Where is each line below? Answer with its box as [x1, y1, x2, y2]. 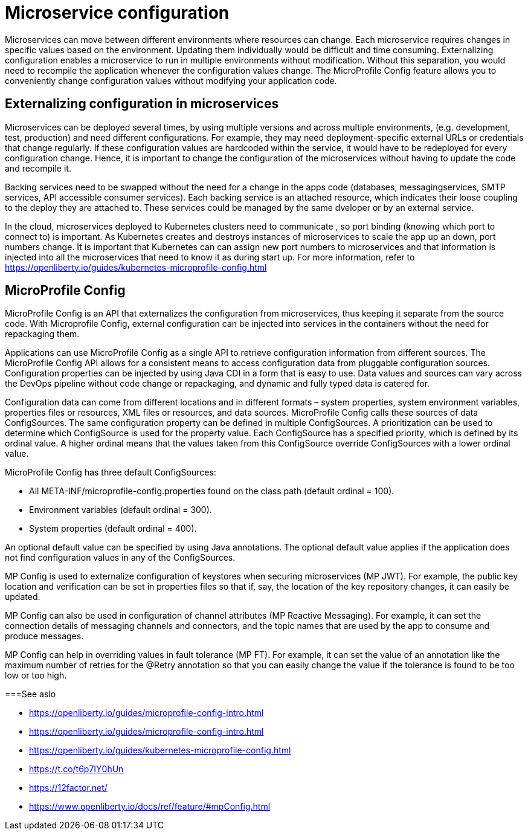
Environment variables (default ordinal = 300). [29, 505, 212, 515]
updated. [5, 592, 40, 602]
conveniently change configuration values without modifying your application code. [5, 75, 337, 86]
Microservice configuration [5, 2, 230, 23]
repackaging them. [5, 329, 80, 340]
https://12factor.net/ [29, 782, 108, 793]
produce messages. [5, 631, 84, 642]
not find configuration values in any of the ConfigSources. [5, 552, 236, 563]
